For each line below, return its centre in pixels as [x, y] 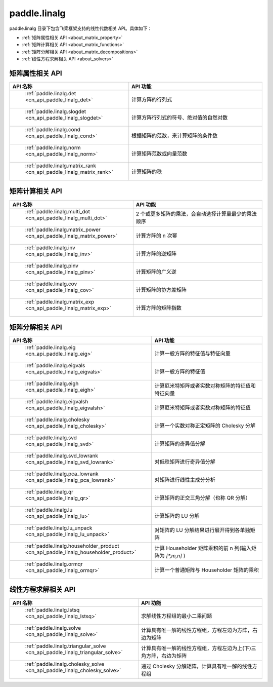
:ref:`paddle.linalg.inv [50, 247]
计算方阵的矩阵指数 [159, 308]
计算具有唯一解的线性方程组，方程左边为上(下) [196, 648]
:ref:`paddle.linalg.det [51, 94]
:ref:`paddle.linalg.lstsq [52, 609]
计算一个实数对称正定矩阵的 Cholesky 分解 [205, 426]
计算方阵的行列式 [152, 100]
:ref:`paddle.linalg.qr [49, 492]
